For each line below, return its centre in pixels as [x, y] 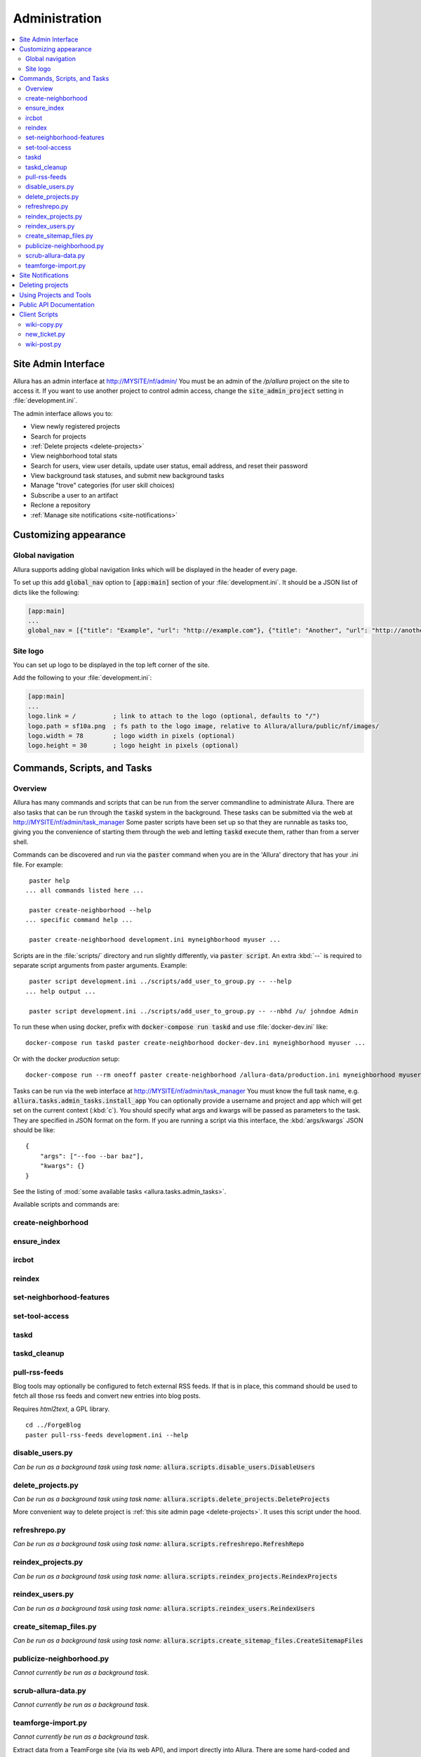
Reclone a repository [61, 505]
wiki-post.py [44, 344]
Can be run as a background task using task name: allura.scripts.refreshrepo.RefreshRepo [159, 1544]
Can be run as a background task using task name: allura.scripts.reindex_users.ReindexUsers [164, 1608]
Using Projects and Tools [55, 294]
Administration [57, 18]
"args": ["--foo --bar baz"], [92, 1156]
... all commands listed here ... [85, 890]
